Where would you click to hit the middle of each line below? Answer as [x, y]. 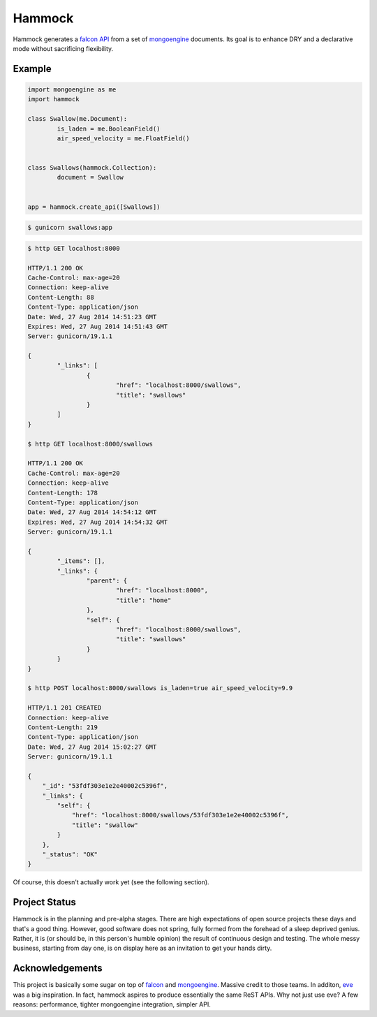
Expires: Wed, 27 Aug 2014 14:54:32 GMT [97, 522]
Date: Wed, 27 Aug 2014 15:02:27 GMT [92, 747]
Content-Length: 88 [61, 297]
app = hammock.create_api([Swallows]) [94, 207]
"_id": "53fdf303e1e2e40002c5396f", [105, 786]
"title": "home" [143, 600]
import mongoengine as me [72, 89]
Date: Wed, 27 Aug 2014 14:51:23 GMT [92, 317]
